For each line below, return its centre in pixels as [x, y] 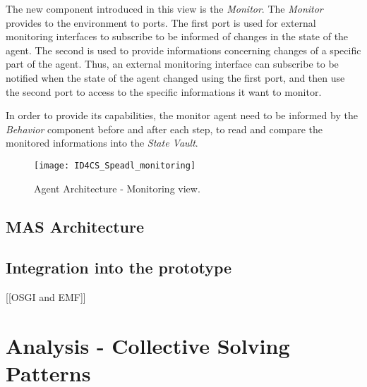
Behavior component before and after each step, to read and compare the [164, 129]
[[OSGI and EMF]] [46, 297]
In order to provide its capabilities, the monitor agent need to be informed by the [182, 115]
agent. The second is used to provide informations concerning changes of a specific [183, 50]
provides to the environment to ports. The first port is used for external [161, 22]
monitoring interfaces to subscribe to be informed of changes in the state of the [177, 36]
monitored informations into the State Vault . [102, 143]
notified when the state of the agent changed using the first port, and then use [175, 77]
